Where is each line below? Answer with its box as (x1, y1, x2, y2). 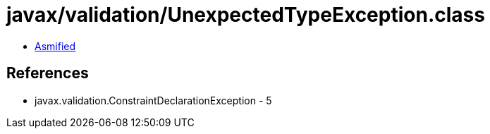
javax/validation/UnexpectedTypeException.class (6, 3, 485, 27)
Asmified (35, 39, 76, 52)
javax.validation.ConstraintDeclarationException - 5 (35, 94, 272, 106)
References (6, 64, 89, 83)
